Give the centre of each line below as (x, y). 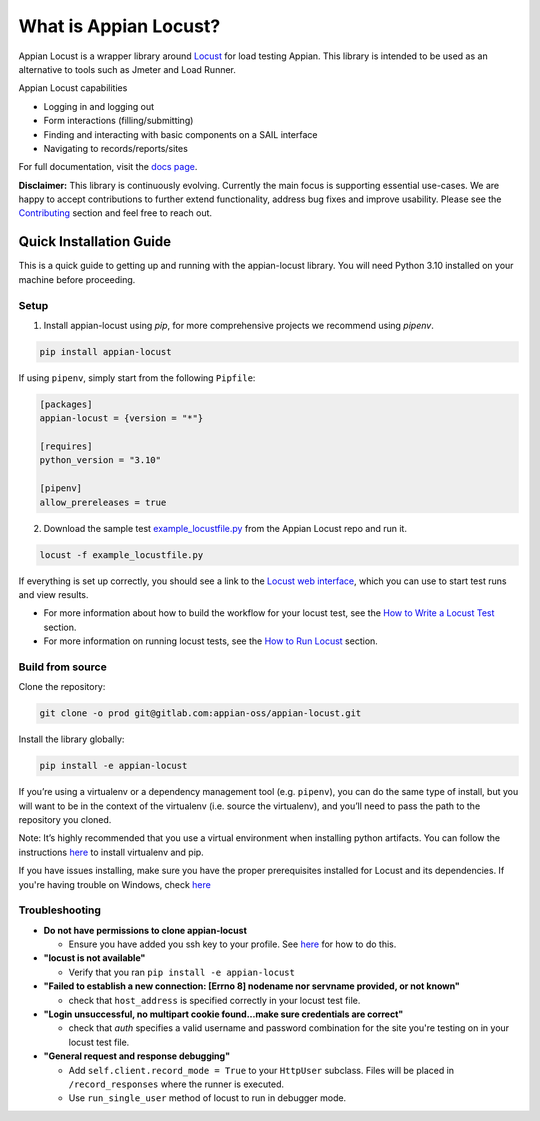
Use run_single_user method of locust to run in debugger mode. (207, 1098)
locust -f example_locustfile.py (121, 554)
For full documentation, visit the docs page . (108, 167)
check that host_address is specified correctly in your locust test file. (214, 1000)
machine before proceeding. (77, 279)
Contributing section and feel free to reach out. (115, 213)
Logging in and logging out (99, 106)
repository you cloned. (65, 819)
